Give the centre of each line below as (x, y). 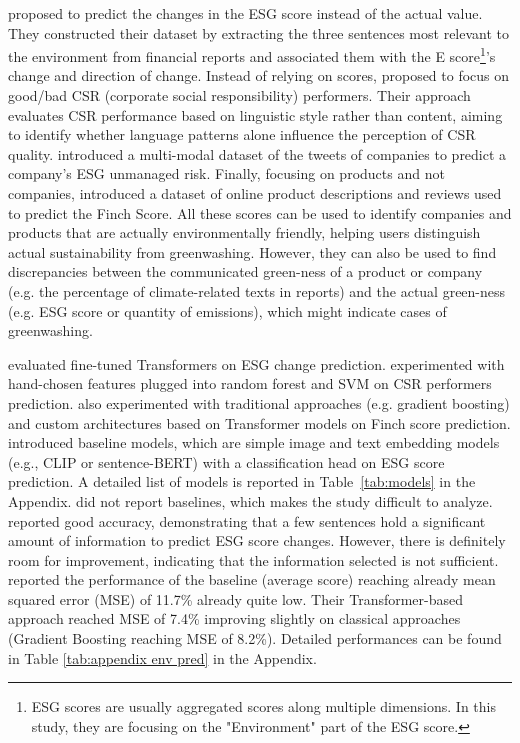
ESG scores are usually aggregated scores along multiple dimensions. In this (264, 706)
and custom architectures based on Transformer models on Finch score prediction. (259, 422)
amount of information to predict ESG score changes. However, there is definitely (257, 540)
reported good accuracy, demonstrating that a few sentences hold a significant (247, 520)
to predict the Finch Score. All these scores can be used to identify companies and (260, 212)
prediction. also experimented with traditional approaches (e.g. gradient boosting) (259, 402)
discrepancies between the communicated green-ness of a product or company (245, 271)
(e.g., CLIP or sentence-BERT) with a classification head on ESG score (226, 461)
